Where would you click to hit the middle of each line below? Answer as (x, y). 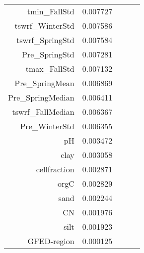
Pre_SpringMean (44, 83)
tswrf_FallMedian (43, 112)
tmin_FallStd (51, 11)
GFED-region (51, 241)
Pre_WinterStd (47, 126)
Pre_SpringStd (48, 54)
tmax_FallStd (50, 69)
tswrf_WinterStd (44, 25)
